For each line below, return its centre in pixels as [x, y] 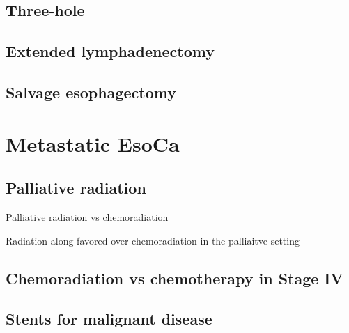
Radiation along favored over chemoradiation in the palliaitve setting [153, 240]
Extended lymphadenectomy [110, 51]
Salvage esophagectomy [91, 92]
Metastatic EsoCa [93, 143]
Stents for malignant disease [109, 319]
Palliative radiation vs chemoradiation [87, 216]
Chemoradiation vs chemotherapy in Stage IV [174, 278]
